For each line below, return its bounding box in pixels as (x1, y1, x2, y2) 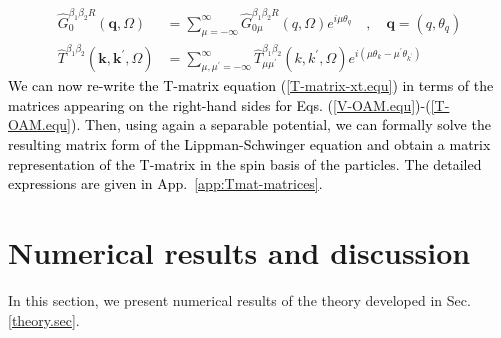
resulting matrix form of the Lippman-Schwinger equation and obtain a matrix (8, 134, 491, 155)
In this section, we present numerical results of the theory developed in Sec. (8, 289, 471, 310)
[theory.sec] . (8, 309, 80, 330)
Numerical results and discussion (8, 232, 471, 273)
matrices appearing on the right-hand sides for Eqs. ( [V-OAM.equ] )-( (8, 94, 431, 115)
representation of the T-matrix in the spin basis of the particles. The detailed (8, 153, 482, 174)
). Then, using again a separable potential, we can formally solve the (71, 114, 491, 135)
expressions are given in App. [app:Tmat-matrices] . (8, 173, 323, 194)
